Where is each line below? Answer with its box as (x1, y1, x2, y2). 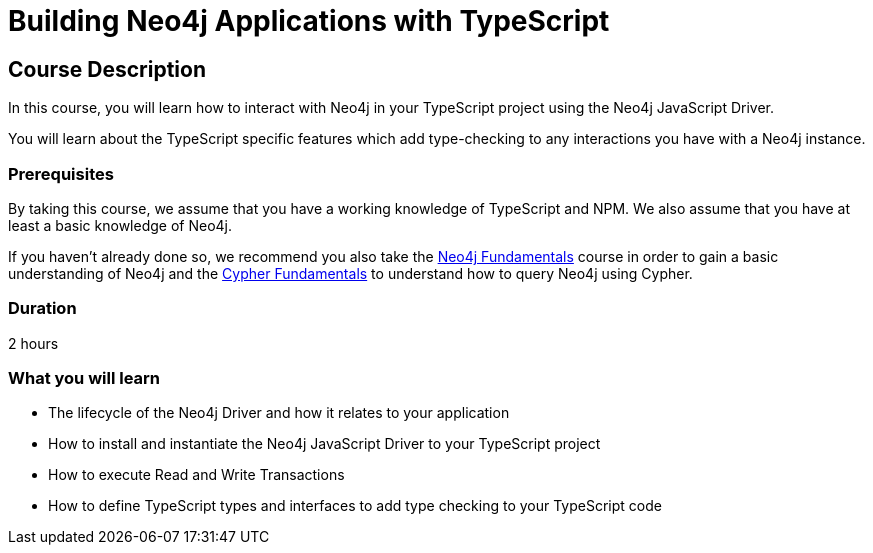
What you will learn (8, 368, 161, 389)
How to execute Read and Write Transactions (48, 466, 345, 484)
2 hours (8, 334, 59, 352)
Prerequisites (8, 163, 114, 184)
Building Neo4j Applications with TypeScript (8, 4, 610, 38)
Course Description (8, 56, 206, 82)
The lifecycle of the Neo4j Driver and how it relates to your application (48, 404, 510, 422)
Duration (8, 298, 77, 319)
